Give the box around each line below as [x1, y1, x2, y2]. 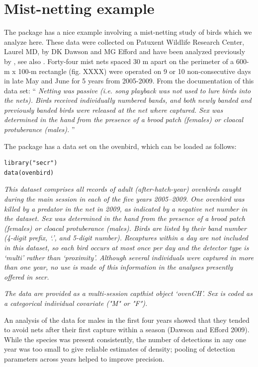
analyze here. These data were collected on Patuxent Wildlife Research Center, [4, 36, 245, 47]
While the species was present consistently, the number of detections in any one [4, 334, 247, 344]
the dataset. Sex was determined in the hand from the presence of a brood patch [4, 213, 245, 223]
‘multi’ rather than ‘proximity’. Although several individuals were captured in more [4, 252, 254, 262]
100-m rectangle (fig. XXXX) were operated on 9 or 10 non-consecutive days [18, 66, 251, 76]
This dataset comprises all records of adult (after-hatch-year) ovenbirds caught [4, 184, 242, 194]
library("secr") [4, 159, 58, 167]
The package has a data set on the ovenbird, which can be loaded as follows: [4, 141, 237, 151]
